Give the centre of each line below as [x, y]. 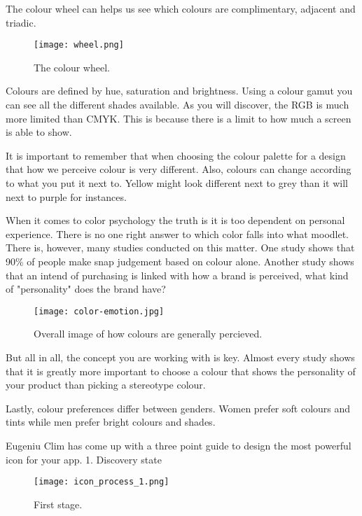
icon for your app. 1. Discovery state [84, 459]
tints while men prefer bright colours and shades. [111, 422]
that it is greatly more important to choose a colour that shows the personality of [181, 371]
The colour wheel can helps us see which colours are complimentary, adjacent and [181, 8]
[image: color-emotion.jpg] [99, 311]
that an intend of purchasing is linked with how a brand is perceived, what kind [177, 275]
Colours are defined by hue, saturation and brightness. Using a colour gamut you [179, 91]
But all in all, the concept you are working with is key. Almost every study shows [180, 357]
